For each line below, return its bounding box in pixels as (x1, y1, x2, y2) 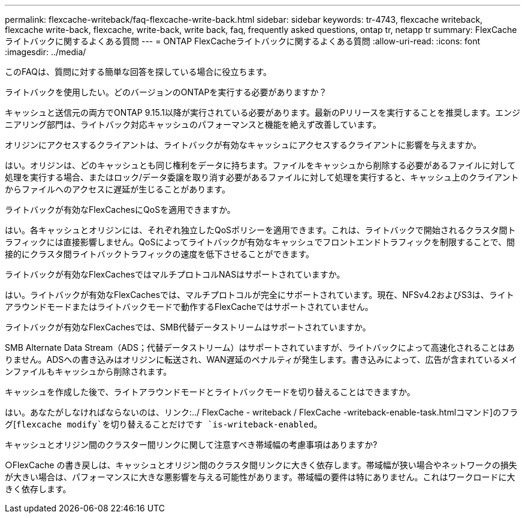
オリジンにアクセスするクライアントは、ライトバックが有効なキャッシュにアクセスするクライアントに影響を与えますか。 (5, 140, 482, 150)
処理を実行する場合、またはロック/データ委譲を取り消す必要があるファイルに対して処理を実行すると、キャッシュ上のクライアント (5, 172, 519, 182)
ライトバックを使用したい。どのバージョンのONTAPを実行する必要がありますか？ (5, 87, 327, 97)
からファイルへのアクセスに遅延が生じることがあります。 (5, 184, 230, 194)
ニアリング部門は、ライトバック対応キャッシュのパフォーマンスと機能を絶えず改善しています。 (5, 119, 381, 129)
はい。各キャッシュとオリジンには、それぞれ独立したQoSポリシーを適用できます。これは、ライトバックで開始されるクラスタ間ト (5, 225, 516, 235)
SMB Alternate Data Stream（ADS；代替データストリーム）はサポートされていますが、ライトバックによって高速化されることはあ (5, 342, 515, 353)
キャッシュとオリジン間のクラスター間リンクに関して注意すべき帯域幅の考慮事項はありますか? (5, 439, 378, 450)
